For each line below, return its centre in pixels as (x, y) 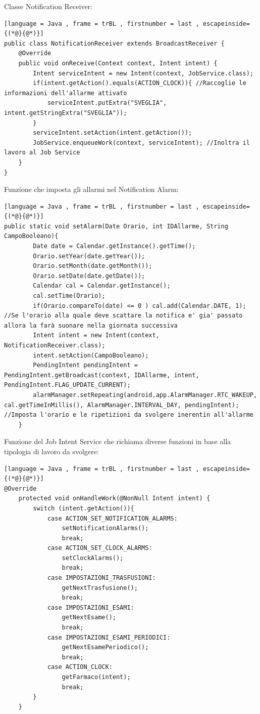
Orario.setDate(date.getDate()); (89, 276)
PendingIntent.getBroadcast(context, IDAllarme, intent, (102, 375)
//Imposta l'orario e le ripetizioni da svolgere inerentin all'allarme (129, 415)
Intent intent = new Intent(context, (96, 335)
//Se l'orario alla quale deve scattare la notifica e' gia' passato (123, 316)
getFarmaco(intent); (96, 677)
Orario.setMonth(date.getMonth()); (93, 266)
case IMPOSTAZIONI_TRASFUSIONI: (101, 578)
